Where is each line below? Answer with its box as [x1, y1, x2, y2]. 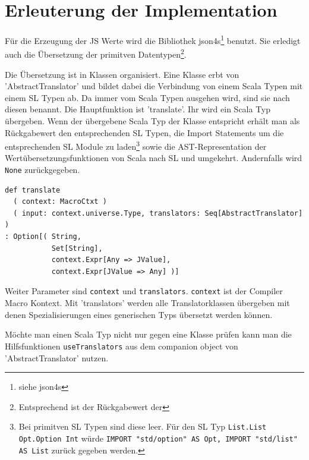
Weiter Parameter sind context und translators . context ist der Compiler [5, 285, 283, 297]
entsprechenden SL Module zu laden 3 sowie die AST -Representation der [5, 138, 267, 152]
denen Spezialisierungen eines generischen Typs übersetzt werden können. [5, 308, 273, 320]
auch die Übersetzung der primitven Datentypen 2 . [5, 46, 187, 61]
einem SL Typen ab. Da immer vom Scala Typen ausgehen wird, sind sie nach [5, 91, 290, 103]
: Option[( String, [5, 232, 81, 241]
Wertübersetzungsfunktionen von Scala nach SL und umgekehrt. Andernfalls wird [5, 152, 302, 164]
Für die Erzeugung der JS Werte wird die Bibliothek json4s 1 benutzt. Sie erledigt [5, 33, 301, 46]
